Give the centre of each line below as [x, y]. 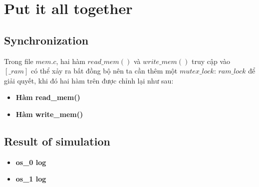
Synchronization [46, 40]
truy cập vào [211, 61]
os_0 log [31, 162]
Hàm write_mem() [49, 114]
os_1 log [31, 179]
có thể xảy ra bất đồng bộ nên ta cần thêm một [104, 71]
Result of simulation [57, 141]
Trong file [19, 61]
